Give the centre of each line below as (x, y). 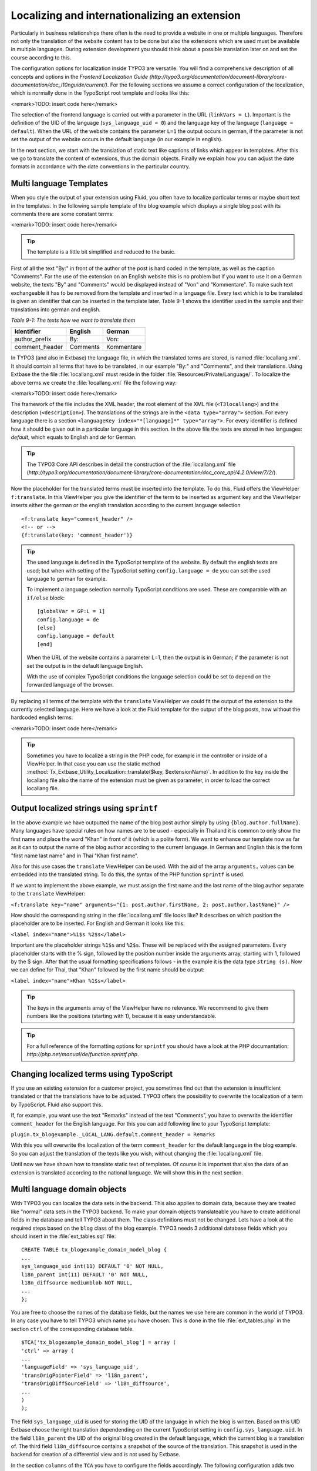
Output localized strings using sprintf (85, 808)
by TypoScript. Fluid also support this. (57, 1104)
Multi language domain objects (69, 1189)
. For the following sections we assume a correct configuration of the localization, (206, 85)
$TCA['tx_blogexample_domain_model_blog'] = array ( (99, 1342)
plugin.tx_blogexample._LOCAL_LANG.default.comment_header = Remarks (113, 1134)
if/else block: (46, 598)
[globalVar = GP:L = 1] (71, 611)
